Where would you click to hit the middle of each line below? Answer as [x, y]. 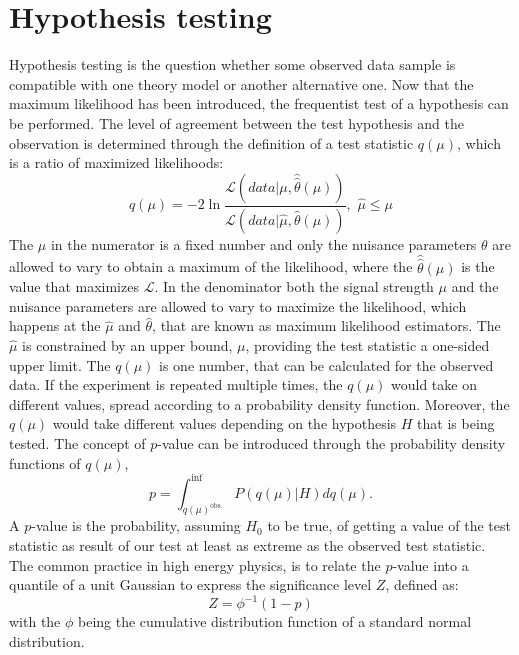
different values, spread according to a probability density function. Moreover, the [259, 403]
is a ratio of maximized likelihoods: [116, 162]
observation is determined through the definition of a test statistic [211, 142]
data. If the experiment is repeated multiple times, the [176, 384]
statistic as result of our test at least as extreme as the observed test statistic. [247, 545]
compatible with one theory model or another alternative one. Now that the [241, 83]
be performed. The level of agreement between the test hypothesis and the [236, 122]
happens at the [55, 325]
